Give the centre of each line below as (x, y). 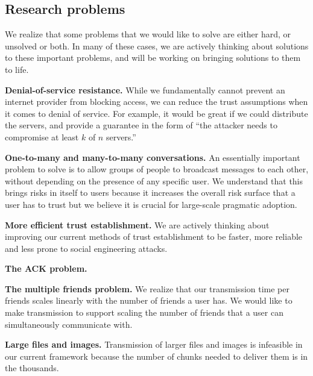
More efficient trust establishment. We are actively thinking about (137, 224)
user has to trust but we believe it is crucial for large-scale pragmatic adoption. (151, 204)
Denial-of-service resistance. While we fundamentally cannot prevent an (145, 89)
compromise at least (42, 136)
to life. (17, 69)
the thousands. (32, 368)
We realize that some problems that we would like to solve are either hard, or (148, 34)
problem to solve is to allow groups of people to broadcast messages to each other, (157, 169)
